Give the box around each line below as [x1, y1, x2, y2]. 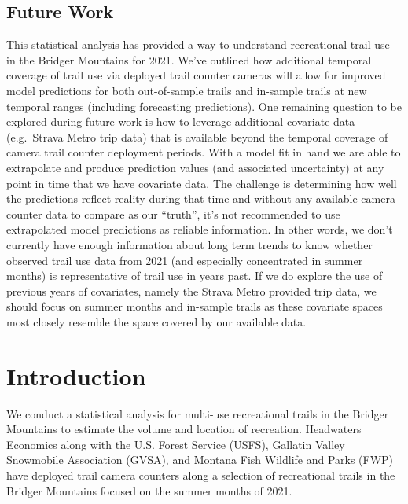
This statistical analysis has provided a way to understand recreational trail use [6, 36, 390, 53]
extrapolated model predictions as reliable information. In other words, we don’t [6, 221, 393, 237]
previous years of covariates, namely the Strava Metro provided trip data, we [6, 282, 377, 299]
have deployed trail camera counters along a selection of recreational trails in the [6, 466, 395, 483]
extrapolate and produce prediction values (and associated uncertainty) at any [6, 159, 384, 175]
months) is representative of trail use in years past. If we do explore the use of [6, 267, 383, 284]
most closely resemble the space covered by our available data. [6, 313, 307, 329]
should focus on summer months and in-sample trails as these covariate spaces [6, 298, 383, 315]
